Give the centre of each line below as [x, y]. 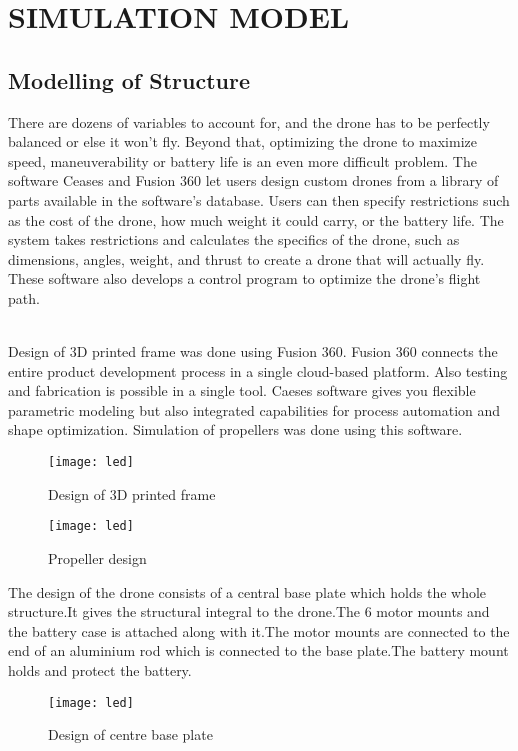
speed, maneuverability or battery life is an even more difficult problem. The [242, 160]
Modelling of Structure [129, 79]
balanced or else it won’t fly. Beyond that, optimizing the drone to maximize [242, 141]
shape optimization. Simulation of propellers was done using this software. [235, 429]
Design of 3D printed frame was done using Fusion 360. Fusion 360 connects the [253, 351]
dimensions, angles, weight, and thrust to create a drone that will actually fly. [246, 258]
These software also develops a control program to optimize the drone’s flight [244, 278]
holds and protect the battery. [100, 669]
